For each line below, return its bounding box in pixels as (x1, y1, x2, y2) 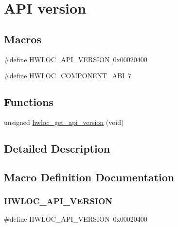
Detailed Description (4, 140, 110, 156)
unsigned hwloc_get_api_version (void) (4, 117, 124, 127)
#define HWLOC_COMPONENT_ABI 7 (4, 70, 132, 81)
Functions (4, 94, 53, 109)
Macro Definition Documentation (4, 169, 175, 184)
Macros (4, 31, 41, 46)
